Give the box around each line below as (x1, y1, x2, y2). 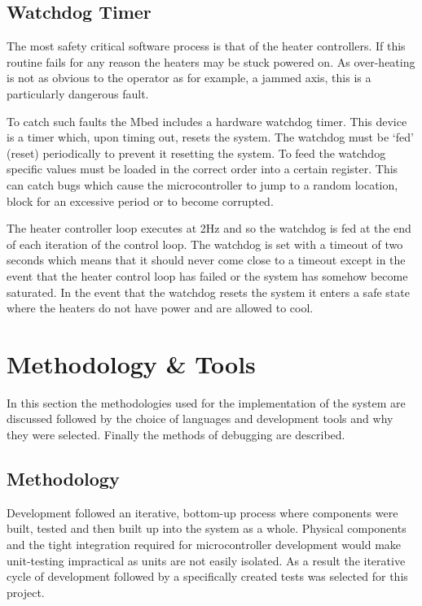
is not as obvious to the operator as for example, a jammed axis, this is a (7, 69, 371, 86)
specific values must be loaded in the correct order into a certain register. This (7, 160, 398, 177)
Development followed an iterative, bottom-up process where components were (7, 504, 398, 521)
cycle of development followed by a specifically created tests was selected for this (7, 568, 408, 585)
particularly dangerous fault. (7, 85, 149, 102)
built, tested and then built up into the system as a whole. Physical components (7, 520, 407, 537)
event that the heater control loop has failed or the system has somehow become (7, 267, 408, 284)
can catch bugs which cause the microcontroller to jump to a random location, (7, 176, 398, 193)
